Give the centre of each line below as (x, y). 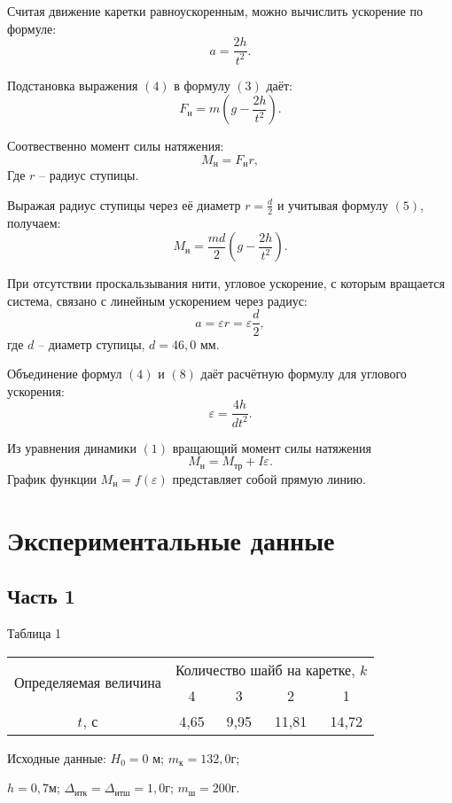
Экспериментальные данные (171, 539)
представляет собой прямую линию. (269, 478)
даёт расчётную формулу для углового (304, 374)
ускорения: (36, 390)
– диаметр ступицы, (91, 343)
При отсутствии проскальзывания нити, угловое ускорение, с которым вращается (226, 283)
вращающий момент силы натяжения (272, 447)
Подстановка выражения (73, 85)
